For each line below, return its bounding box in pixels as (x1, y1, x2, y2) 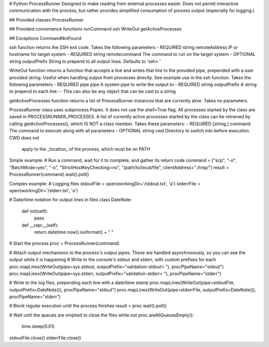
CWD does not (9, 135, 39, 141)
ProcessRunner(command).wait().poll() (9, 171, 89, 177)
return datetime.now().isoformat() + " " (34, 229, 114, 235)
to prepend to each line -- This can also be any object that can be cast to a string (9, 88, 176, 94)
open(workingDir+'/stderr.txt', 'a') (9, 187, 78, 193)
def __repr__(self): (21, 222, 59, 228)
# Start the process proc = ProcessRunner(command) (9, 240, 120, 247)
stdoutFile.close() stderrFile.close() (9, 335, 82, 341)
